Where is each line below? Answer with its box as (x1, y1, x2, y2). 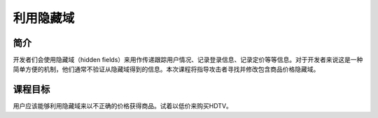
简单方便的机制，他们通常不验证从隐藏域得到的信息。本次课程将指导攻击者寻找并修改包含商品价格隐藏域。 (13, 65, 320, 73)
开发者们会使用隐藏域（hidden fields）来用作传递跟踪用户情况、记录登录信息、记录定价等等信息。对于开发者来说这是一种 (13, 56, 363, 64)
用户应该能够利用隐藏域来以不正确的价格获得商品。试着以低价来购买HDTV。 (13, 102, 232, 110)
